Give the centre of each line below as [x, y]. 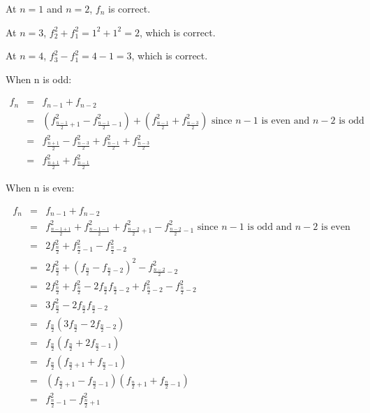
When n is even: [40, 188]
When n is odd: [39, 79]
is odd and [270, 227]
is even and [286, 121]
